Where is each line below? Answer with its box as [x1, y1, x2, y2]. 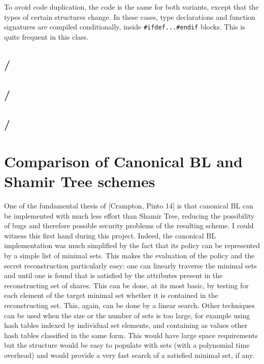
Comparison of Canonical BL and [4, 150, 243, 171]
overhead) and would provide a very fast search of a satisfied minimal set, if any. [4, 350, 254, 360]
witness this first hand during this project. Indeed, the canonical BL [4, 230, 216, 240]
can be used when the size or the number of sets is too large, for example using [4, 310, 250, 320]
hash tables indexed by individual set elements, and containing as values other [4, 320, 248, 330]
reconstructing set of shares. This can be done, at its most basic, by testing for [4, 280, 249, 290]
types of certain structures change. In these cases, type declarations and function [4, 11, 255, 22]
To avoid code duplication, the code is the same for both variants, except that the [4, 2, 259, 12]
